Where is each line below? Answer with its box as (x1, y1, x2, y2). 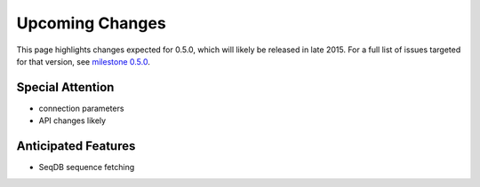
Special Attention (16, 80, 115, 95)
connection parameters (38, 103, 124, 113)
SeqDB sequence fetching (38, 162, 135, 173)
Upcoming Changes (16, 13, 166, 33)
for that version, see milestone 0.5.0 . (16, 56, 150, 66)
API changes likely (38, 115, 107, 126)
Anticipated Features (16, 138, 136, 154)
